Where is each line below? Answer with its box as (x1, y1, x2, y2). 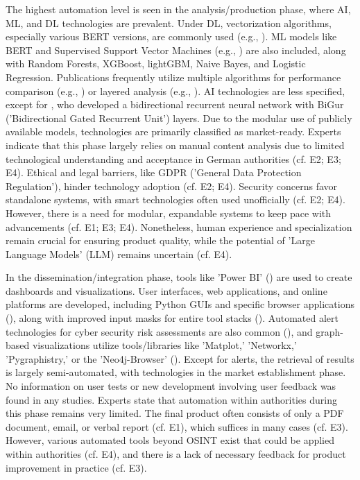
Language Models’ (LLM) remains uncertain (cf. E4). (6, 246, 232, 261)
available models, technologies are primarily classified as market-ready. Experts (6, 124, 341, 139)
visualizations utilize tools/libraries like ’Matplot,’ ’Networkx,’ (32, 338, 297, 352)
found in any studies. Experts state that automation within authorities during (6, 392, 337, 406)
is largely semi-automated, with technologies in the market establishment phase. (6, 365, 346, 379)
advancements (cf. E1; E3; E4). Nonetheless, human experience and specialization (6, 219, 352, 234)
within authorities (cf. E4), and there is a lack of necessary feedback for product (6, 447, 346, 461)
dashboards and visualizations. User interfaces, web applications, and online (6, 283, 327, 298)
